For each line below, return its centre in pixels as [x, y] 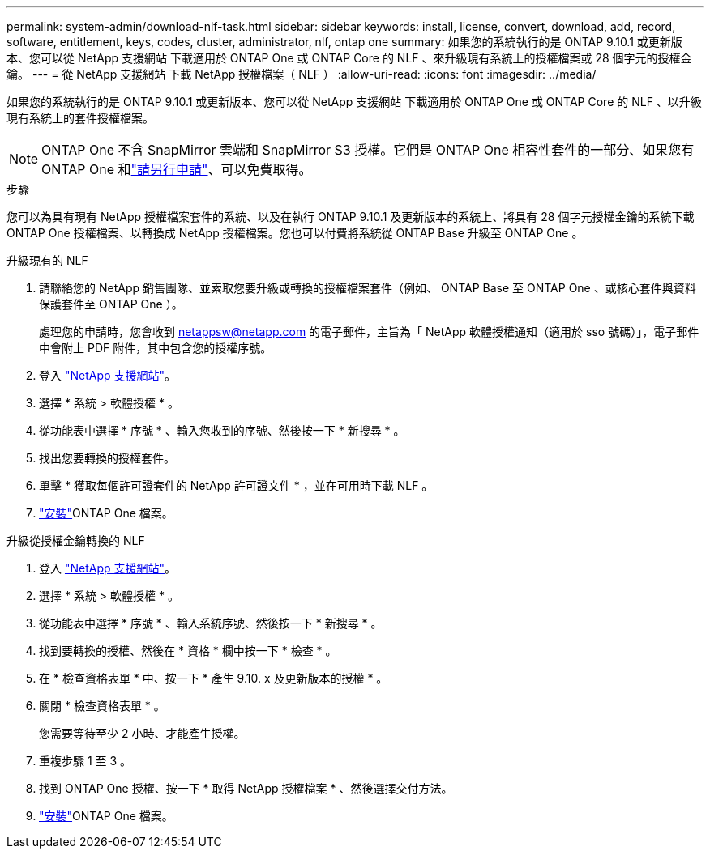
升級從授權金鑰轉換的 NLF [76, 540]
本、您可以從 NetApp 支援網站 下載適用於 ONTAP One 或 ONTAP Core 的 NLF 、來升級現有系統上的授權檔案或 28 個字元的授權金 [349, 58]
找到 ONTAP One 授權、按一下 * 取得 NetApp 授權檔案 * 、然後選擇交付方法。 [246, 788]
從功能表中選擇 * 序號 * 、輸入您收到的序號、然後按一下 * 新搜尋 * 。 [222, 430]
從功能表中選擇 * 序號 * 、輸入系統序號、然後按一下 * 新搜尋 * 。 [211, 623]
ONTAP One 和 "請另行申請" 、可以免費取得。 [177, 169]
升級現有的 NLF [47, 260]
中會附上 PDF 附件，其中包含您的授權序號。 [156, 348]
